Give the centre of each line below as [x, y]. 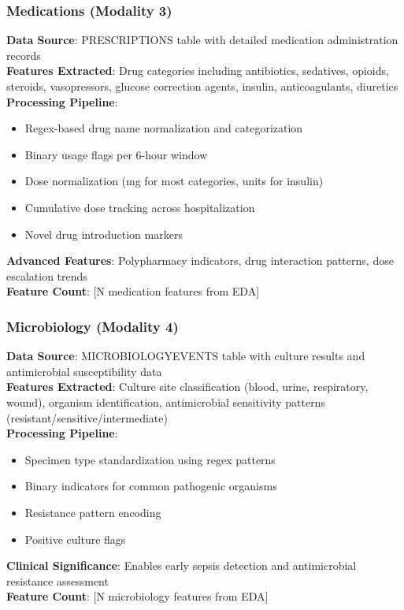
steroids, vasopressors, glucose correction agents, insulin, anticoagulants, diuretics [202, 86]
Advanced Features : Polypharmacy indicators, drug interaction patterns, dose [200, 260]
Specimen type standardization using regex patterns [150, 459]
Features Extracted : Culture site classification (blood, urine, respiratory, [187, 387]
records [24, 55]
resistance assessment [57, 580]
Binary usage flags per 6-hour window [116, 154]
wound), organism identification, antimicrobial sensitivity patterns [166, 402]
